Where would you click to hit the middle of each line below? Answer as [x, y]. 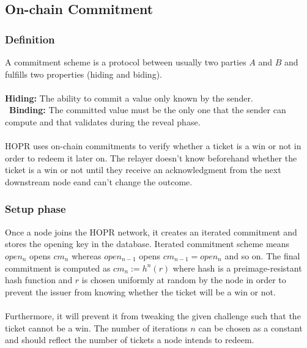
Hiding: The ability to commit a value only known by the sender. [129, 98]
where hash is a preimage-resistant [237, 268]
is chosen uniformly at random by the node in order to [184, 280]
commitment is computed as [58, 268]
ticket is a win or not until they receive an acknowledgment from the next [143, 170]
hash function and [39, 280]
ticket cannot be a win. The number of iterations [96, 328]
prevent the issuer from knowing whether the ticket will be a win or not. [140, 291]
